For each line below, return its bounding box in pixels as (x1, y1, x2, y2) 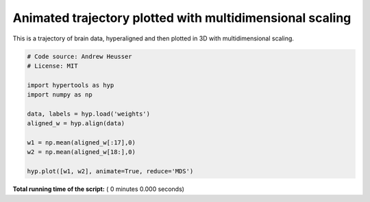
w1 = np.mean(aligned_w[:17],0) (27, 139, 136, 147)
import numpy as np (27, 91, 92, 99)
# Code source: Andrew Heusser (27, 52, 133, 60)
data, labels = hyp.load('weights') (27, 110, 151, 118)
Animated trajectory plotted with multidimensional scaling (12, 10, 351, 25)
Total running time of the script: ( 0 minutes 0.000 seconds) (12, 185, 185, 193)
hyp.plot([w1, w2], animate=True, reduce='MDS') (27, 168, 194, 175)
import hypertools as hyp (27, 81, 114, 89)
